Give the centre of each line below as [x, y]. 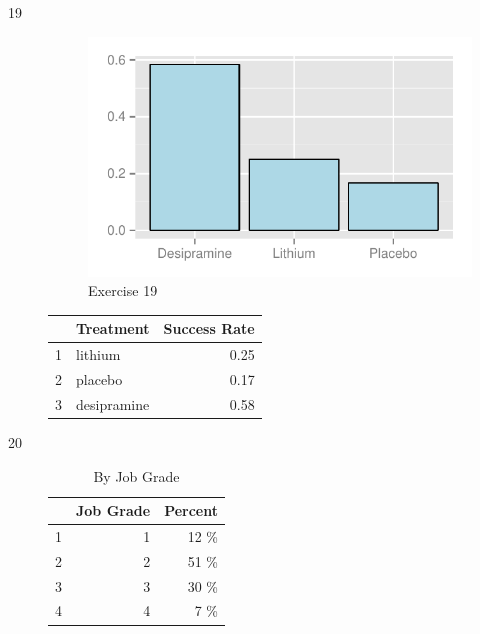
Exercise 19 [123, 290]
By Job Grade [136, 475]
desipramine [113, 403]
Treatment [113, 328]
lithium [98, 354]
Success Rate [209, 328]
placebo [99, 378]
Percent [191, 510]
